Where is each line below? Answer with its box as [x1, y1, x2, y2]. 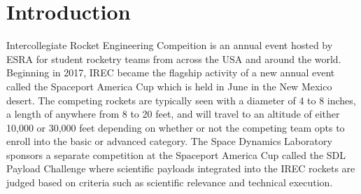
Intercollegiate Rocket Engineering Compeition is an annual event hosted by [6, 38, 333, 53]
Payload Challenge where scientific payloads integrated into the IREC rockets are [6, 161, 355, 176]
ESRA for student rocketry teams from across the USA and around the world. [6, 51, 341, 66]
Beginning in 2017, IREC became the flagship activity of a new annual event [6, 65, 335, 80]
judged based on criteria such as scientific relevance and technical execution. [6, 175, 333, 190]
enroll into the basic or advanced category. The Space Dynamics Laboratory [6, 134, 332, 148]
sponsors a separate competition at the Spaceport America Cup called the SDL [6, 147, 346, 162]
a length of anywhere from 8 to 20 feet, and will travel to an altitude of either [6, 106, 340, 121]
